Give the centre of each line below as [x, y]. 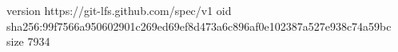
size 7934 [28, 41]
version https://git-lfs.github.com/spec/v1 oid [119, 10]
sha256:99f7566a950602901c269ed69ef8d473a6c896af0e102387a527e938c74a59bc [199, 26]
